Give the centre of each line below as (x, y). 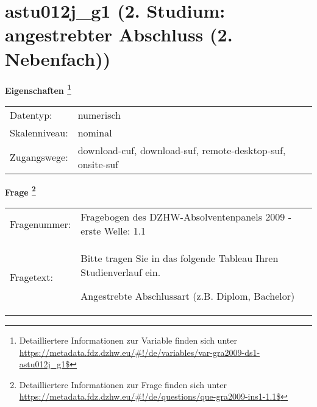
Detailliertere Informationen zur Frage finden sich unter (123, 384)
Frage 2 (20, 191)
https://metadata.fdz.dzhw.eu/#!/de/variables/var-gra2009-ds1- (140, 352)
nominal (95, 132)
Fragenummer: (41, 224)
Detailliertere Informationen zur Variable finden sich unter (128, 340)
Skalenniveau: (39, 132)
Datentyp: (31, 115)
